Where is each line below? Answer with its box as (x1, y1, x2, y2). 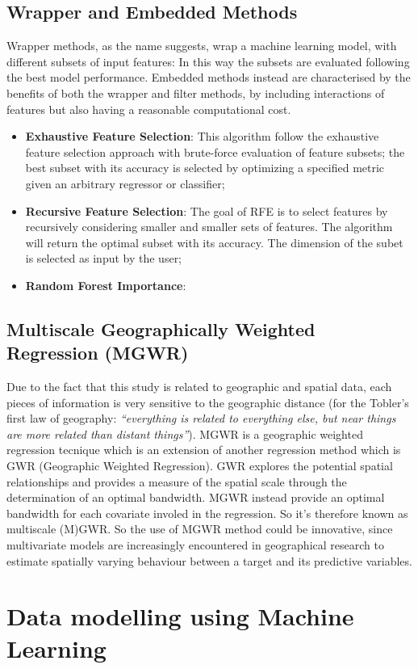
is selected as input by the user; (25, 250, 182, 267)
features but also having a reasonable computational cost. (6, 100, 291, 117)
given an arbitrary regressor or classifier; (25, 175, 225, 191)
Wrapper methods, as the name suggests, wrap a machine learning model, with (6, 37, 397, 54)
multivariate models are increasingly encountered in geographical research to (6, 536, 384, 553)
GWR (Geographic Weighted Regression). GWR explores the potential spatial (6, 457, 393, 474)
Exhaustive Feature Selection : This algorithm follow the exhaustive (25, 128, 379, 145)
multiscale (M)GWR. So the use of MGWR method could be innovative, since (6, 520, 393, 537)
